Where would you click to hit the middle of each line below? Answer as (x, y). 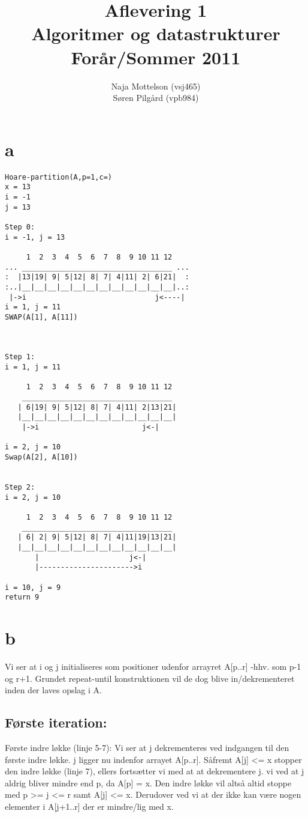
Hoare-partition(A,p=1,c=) (58, 177)
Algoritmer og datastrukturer (156, 33)
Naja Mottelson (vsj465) (156, 86)
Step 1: (20, 357)
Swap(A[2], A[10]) (41, 457)
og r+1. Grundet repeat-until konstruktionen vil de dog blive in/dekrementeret (150, 678)
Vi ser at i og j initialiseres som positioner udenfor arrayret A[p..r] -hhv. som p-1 (153, 666)
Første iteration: (56, 722)
